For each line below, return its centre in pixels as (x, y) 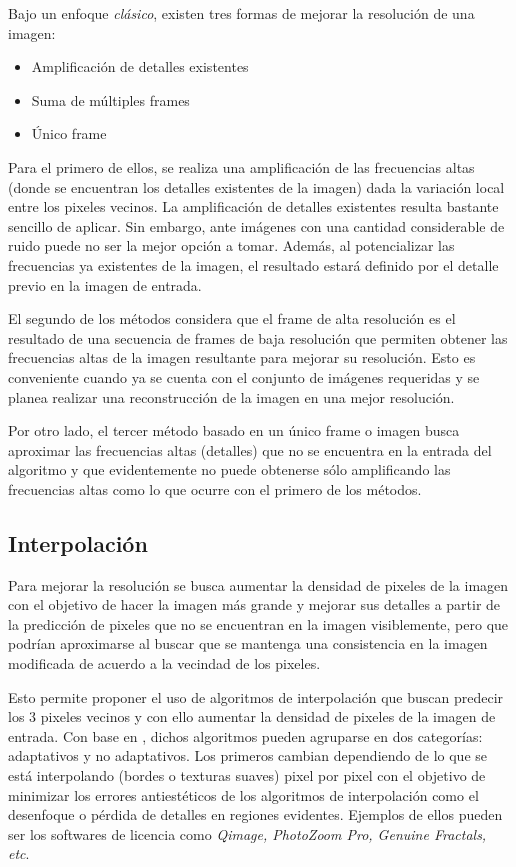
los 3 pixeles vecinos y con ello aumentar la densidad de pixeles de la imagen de (252, 716)
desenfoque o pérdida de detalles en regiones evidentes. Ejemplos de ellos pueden (255, 814)
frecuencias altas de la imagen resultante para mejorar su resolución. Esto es (242, 357)
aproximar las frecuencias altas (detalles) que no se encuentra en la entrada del (250, 449)
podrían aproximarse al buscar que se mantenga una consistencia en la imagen (248, 643)
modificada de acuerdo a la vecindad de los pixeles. (164, 663)
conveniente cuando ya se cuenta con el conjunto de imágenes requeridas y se (244, 376)
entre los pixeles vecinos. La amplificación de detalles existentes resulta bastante (253, 206)
